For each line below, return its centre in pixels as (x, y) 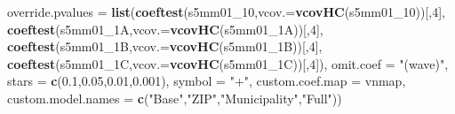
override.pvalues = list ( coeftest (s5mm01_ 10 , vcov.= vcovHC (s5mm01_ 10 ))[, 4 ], (226, 11)
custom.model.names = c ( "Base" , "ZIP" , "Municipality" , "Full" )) (175, 98)
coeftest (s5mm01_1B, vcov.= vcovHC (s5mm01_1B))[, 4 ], (165, 46)
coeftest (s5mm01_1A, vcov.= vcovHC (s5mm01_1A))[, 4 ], (165, 29)
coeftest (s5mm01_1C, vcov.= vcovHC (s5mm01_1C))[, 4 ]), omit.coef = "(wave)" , (228, 63)
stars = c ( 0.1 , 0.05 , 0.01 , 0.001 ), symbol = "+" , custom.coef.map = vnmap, (207, 81)
